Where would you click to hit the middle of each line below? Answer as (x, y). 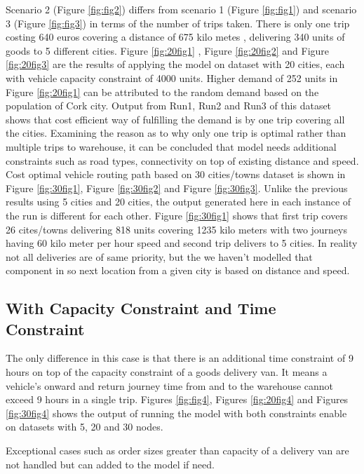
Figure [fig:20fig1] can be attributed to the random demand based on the (162, 92)
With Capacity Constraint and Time (141, 308)
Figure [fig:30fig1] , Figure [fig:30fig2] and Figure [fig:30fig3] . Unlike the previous (177, 188)
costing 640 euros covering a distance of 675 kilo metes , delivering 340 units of (175, 37)
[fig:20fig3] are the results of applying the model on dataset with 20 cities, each (175, 64)
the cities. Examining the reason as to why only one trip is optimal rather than (176, 133)
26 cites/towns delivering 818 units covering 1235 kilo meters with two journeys (177, 229)
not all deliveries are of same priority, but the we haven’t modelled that (159, 256)
